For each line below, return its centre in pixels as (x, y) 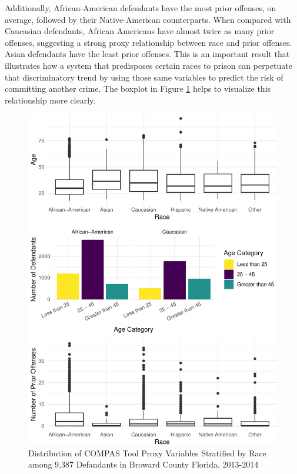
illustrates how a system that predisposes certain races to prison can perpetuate (148, 65)
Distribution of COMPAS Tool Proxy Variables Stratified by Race (147, 453)
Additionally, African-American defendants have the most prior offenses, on (141, 8)
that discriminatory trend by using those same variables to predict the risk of (144, 77)
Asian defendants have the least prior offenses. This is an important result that (147, 54)
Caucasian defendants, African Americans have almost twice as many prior (140, 31)
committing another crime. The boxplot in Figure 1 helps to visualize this (138, 89)
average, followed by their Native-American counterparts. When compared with (148, 19)
